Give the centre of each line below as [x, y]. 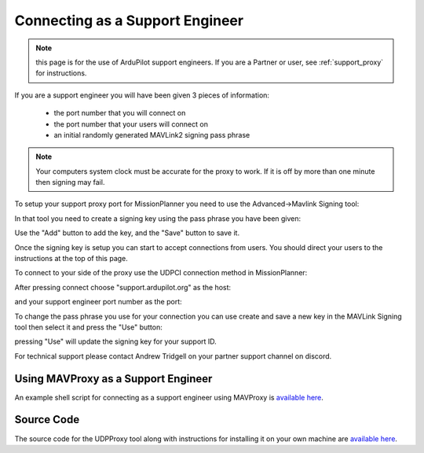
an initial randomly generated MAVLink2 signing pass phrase [152, 134]
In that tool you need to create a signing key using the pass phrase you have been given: [158, 218]
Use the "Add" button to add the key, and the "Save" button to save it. [127, 233]
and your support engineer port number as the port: [98, 302]
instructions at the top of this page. [71, 259]
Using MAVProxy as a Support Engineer [113, 379]
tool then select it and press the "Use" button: [88, 327]
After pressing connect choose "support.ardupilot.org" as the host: [123, 287]
